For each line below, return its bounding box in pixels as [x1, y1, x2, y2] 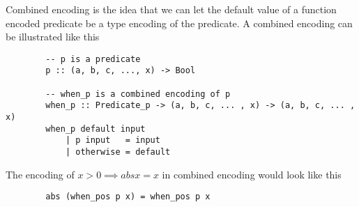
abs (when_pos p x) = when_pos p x [45, 192, 211, 202]
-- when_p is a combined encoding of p [45, 89, 231, 99]
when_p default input [45, 123, 146, 134]
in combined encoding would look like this [162, 167, 342, 181]
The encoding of [6, 167, 75, 181]
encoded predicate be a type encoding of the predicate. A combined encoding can [6, 15, 353, 30]
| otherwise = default [65, 147, 171, 158]
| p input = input [65, 135, 160, 146]
